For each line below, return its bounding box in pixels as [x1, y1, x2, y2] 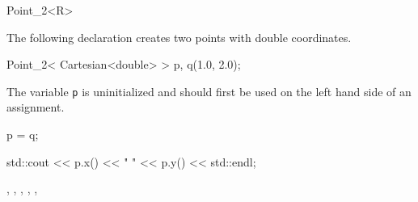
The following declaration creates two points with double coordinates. [6, 28, 352, 45]
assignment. [6, 99, 65, 116]
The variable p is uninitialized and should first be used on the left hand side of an [6, 82, 412, 99]
